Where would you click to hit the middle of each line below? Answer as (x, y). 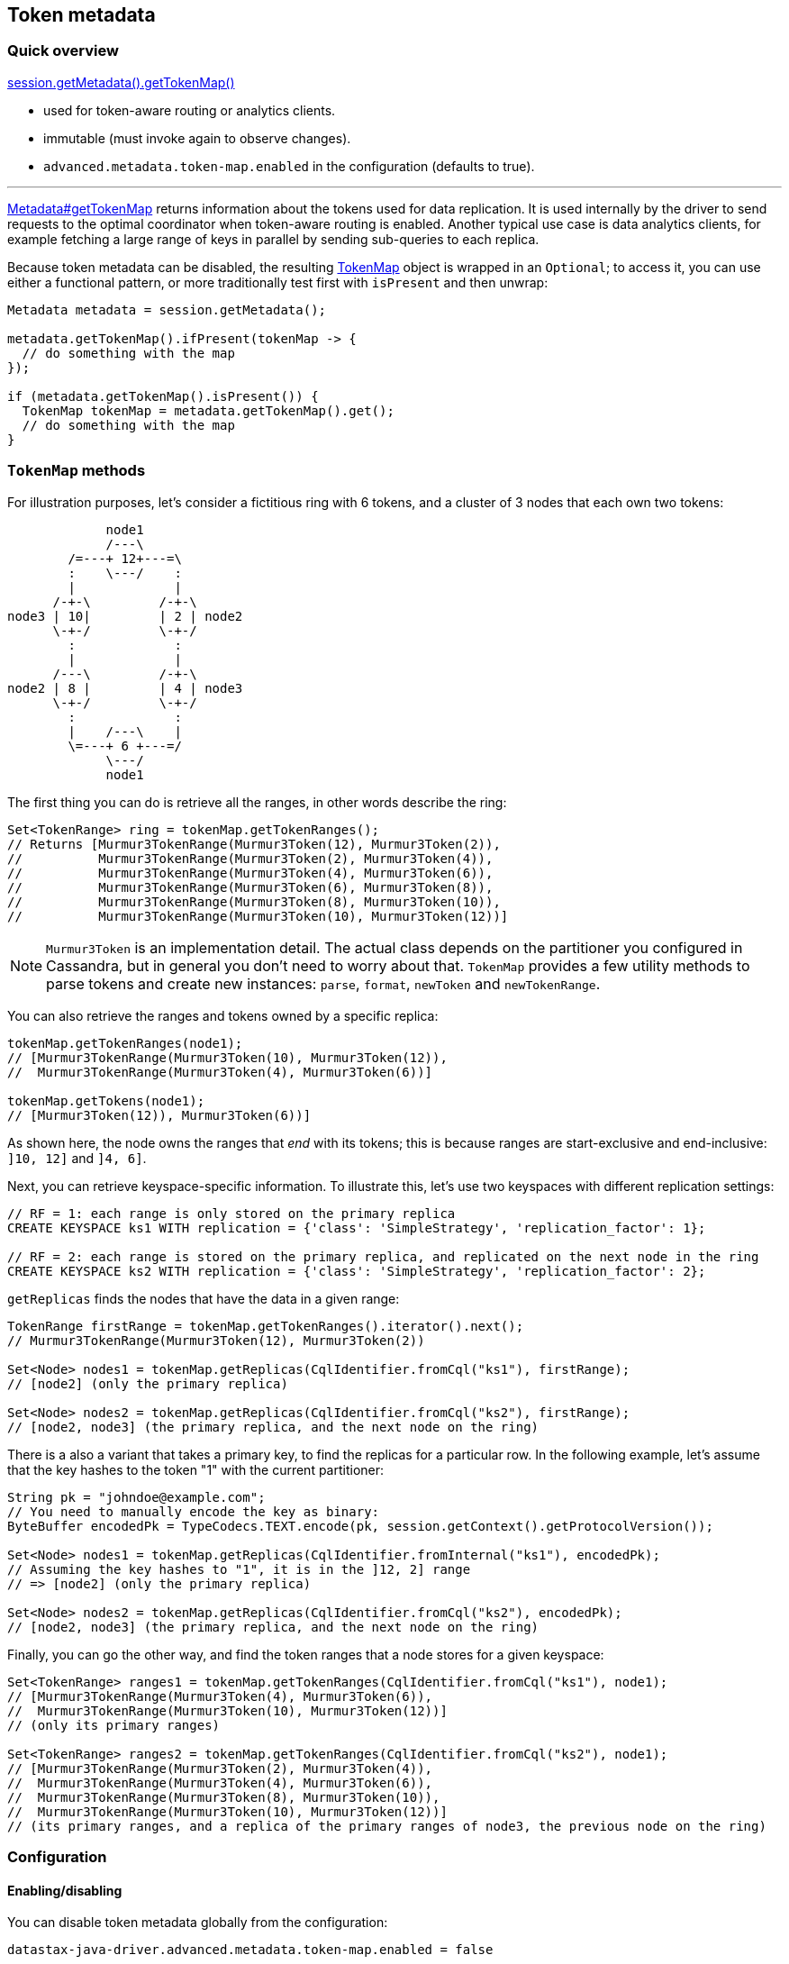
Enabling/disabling (65, 1890)
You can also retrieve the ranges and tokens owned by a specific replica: (223, 1015)
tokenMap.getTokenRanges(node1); (125, 1043)
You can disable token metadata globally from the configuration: (198, 1923)
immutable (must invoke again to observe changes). (197, 138)
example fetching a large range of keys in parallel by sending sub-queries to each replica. (273, 239)
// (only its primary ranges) (114, 1725)
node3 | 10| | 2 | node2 (125, 616)
